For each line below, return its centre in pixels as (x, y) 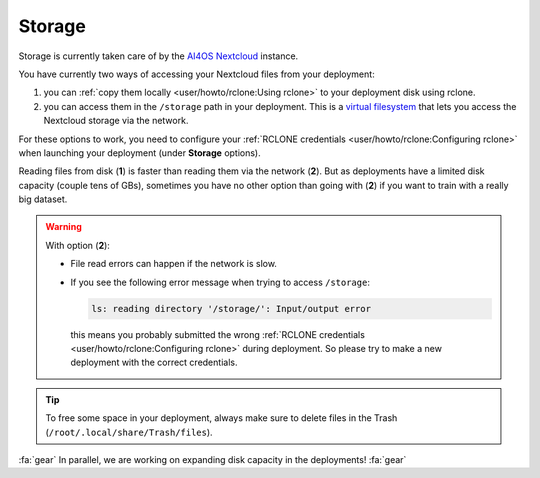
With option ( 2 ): (77, 245)
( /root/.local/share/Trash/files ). (129, 432)
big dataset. (43, 199)
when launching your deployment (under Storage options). (140, 152)
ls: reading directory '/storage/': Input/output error (231, 308)
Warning (63, 227)
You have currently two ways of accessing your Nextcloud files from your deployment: (196, 74)
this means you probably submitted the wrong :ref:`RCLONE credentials (217, 334)
